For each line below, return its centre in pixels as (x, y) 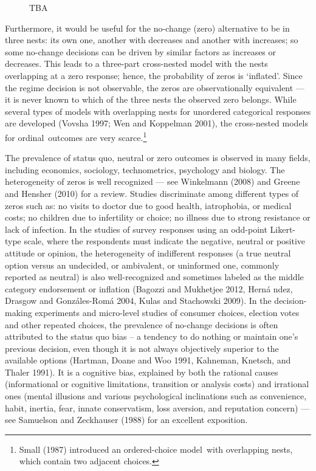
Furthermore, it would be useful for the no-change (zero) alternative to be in (147, 28)
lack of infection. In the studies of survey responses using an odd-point (136, 229)
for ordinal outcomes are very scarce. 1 (76, 136)
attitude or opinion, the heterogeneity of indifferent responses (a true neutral (148, 253)
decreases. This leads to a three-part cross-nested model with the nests (136, 64)
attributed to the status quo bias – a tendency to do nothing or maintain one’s (152, 336)
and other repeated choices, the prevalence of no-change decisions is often (142, 324)
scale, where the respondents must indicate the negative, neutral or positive (165, 241)
